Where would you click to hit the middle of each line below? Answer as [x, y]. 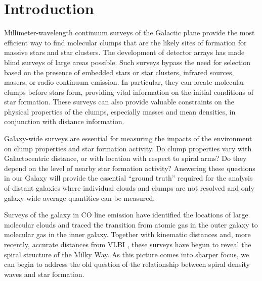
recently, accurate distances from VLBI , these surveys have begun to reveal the [128, 244]
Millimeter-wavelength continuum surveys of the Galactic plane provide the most [129, 33]
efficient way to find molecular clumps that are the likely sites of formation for [125, 42]
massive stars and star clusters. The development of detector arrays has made [124, 52]
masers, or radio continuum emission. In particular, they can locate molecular [124, 82]
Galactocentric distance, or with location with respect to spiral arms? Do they [125, 158]
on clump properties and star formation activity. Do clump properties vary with [128, 148]
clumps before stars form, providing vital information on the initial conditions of [129, 92]
